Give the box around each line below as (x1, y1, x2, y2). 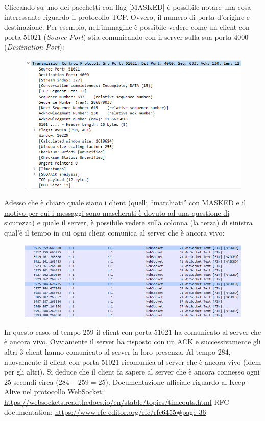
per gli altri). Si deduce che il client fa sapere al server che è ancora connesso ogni (4, 366, 260, 377)
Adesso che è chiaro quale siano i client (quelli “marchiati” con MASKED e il (4, 197, 246, 208)
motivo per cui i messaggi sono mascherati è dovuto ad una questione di (4, 207, 230, 218)
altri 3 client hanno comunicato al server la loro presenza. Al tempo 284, (4, 346, 231, 357)
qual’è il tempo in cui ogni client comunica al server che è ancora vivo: (4, 227, 225, 238)
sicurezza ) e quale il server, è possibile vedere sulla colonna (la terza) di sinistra (4, 217, 253, 228)
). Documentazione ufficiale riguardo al (105, 376, 227, 387)
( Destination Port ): (4, 41, 64, 52)
